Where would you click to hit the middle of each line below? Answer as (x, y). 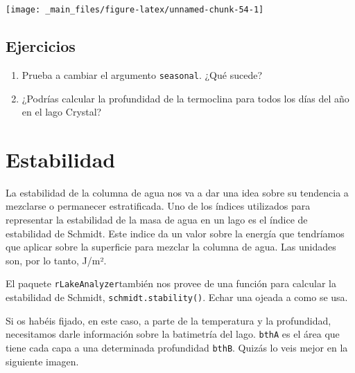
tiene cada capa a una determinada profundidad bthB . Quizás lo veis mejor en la (177, 347)
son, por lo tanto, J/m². (56, 260)
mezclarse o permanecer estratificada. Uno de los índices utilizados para (158, 206)
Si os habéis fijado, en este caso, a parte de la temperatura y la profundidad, (168, 320)
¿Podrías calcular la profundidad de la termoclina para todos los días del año (185, 98)
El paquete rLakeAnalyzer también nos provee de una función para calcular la (171, 283)
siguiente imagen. (42, 361)
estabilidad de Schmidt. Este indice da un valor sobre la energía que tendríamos (175, 233)
